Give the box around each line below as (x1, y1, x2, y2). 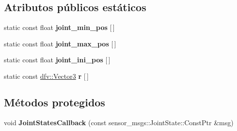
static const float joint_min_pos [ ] (4, 22, 115, 32)
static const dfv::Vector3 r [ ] (4, 71, 89, 81)
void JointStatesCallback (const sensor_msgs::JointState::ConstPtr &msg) (4, 117, 234, 127)
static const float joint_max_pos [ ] (4, 38, 116, 48)
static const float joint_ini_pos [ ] (4, 55, 111, 65)
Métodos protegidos (4, 94, 105, 109)
